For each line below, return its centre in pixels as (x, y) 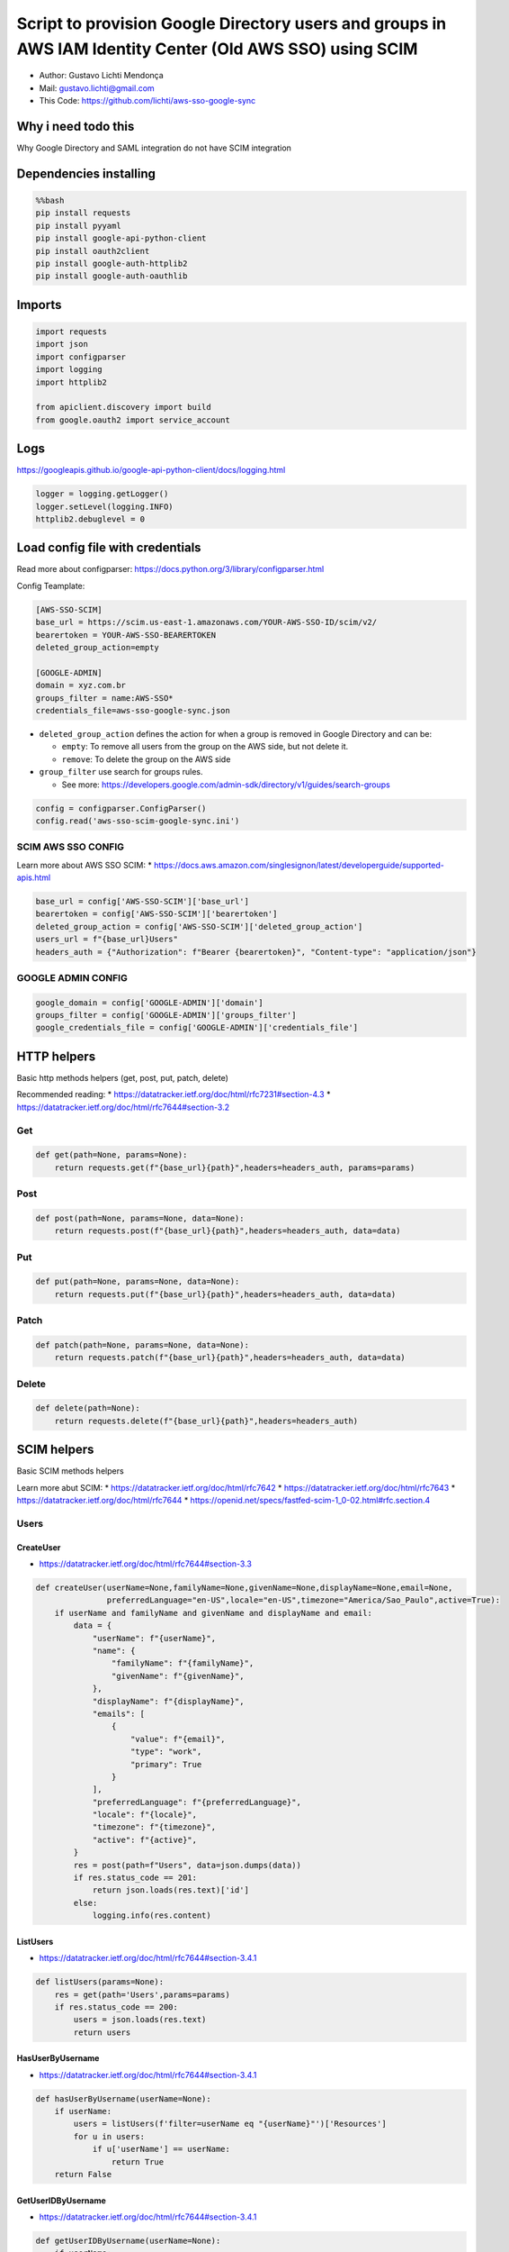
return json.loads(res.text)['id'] (170, 1890)
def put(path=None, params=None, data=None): (138, 1282)
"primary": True (166, 1764)
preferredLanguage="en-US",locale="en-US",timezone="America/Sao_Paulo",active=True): (304, 1600)
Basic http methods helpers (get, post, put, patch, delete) (123, 1077)
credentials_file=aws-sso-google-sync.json (133, 710)
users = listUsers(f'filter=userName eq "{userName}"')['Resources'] (230, 2124)
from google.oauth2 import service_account (133, 420)
